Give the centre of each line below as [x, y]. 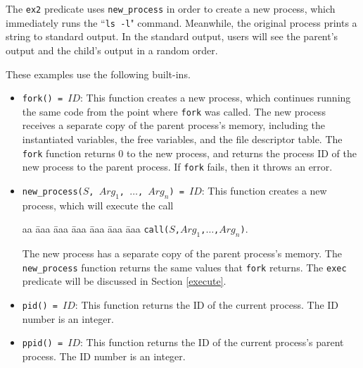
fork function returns [69, 153]
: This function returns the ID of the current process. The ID [207, 304]
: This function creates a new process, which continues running [216, 98]
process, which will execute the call [98, 205]
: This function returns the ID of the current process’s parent [212, 342]
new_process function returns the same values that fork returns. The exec [184, 267]
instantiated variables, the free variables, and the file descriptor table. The [182, 139]
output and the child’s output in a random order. [112, 50]
